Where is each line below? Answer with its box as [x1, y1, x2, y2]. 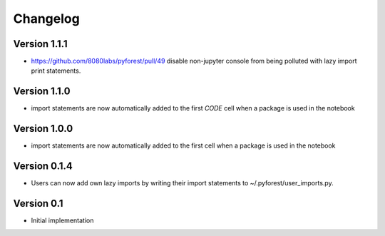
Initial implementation [31, 216, 94, 225]
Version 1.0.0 [13, 123, 73, 135]
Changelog [13, 11, 80, 26]
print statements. [31, 66, 81, 75]
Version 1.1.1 [13, 38, 68, 50]
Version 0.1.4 [13, 160, 73, 173]
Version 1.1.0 [13, 86, 71, 98]
